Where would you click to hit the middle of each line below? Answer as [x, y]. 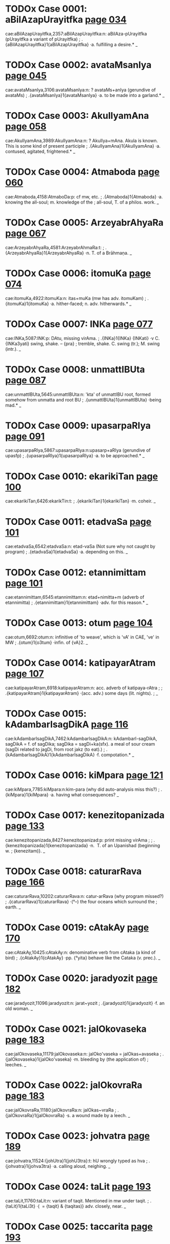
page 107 [25, 674]
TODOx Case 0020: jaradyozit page [81, 978]
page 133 [25, 826]
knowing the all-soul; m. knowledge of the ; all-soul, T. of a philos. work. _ [82, 202]
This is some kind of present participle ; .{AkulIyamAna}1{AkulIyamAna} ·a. [83, 146]
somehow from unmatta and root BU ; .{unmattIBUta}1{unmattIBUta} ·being [83, 399]
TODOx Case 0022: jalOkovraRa [74, 1085]
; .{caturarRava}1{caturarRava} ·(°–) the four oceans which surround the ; [81, 901]
